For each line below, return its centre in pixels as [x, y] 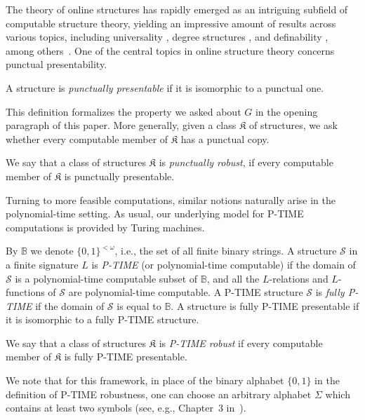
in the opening [286, 111]
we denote [52, 251]
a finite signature [42, 264]
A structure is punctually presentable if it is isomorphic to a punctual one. [165, 87]
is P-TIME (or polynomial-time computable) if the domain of [224, 264]
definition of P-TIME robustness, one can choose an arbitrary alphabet [159, 394]
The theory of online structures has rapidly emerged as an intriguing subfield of [177, 9]
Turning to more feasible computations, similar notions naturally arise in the [171, 199]
